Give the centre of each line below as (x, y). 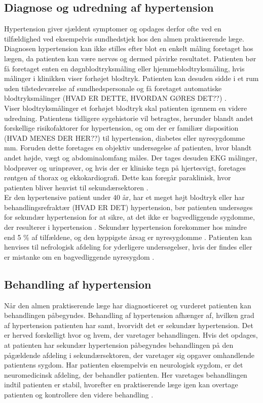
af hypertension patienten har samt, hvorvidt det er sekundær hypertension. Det (129, 325)
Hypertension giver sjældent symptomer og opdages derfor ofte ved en (113, 29)
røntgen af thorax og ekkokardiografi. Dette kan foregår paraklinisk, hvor (118, 177)
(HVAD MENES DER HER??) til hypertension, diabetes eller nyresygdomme (125, 137)
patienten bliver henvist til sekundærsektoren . (76, 187)
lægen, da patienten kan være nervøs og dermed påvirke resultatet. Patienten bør (130, 58)
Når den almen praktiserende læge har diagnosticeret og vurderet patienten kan (128, 305)
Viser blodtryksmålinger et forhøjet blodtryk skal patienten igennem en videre (126, 108)
